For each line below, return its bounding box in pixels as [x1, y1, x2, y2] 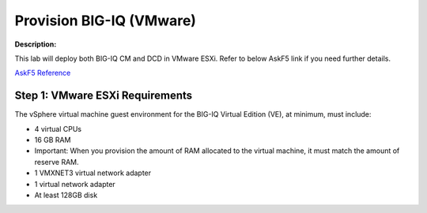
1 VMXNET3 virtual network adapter [34, 168, 152, 177]
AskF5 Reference [14, 68, 71, 78]
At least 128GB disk [34, 190, 98, 200]
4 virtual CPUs [34, 124, 82, 133]
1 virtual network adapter [34, 179, 116, 189]
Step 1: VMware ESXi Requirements [14, 89, 193, 103]
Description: [14, 39, 57, 49]
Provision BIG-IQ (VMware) [14, 12, 197, 29]
